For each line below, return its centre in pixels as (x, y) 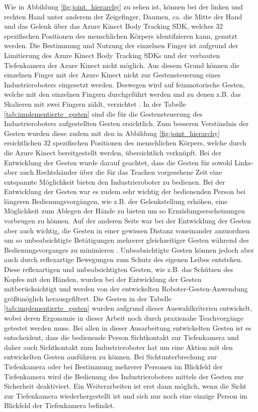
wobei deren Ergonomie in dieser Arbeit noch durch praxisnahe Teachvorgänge (124, 318)
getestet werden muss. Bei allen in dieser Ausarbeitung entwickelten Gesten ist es (128, 327)
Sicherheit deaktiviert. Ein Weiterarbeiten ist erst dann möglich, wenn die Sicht (125, 386)
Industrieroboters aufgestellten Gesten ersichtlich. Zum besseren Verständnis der (127, 123)
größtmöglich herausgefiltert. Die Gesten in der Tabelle (88, 298)
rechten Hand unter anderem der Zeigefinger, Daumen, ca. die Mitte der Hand (123, 16)
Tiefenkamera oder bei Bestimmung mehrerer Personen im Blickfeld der (114, 366)
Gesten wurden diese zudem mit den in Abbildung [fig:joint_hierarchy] (112, 133)
